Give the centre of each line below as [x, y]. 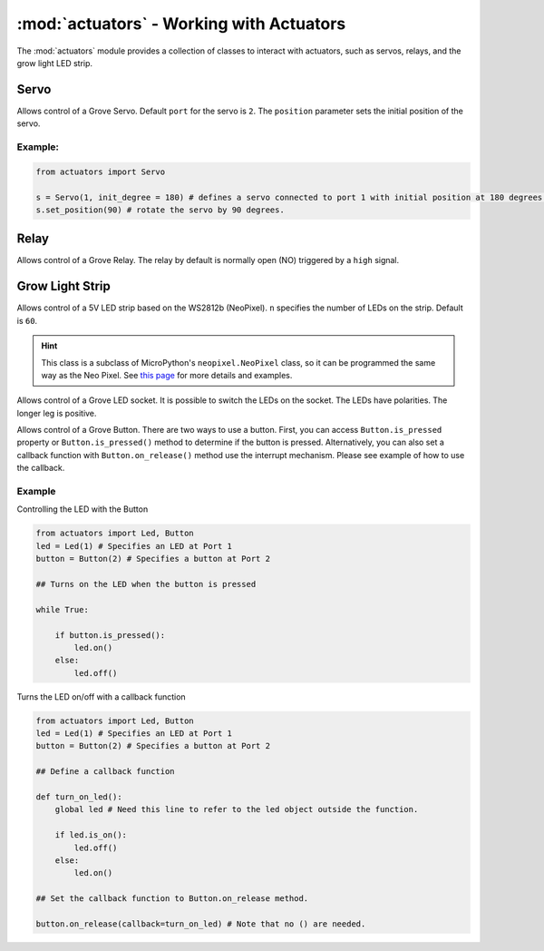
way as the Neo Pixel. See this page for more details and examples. [167, 375]
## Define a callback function [106, 772]
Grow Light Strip [63, 286]
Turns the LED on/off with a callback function [101, 696]
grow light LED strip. [55, 63]
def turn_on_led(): [79, 797]
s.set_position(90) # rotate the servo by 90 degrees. [160, 210]
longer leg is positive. [57, 413]
